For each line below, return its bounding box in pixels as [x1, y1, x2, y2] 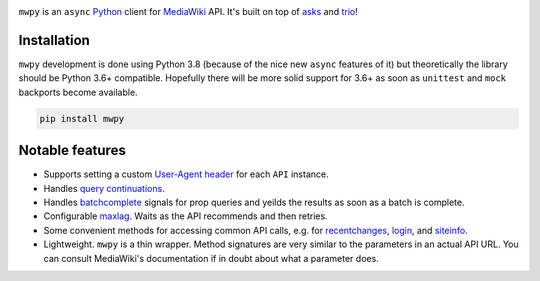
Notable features [18, 142, 127, 159]
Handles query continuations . [43, 182, 165, 194]
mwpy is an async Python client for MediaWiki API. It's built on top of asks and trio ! [18, 6, 359, 17]
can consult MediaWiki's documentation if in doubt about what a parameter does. [43, 252, 379, 264]
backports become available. [18, 86, 139, 98]
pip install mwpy [39, 113, 125, 124]
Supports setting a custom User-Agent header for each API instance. [43, 168, 329, 180]
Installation [18, 31, 90, 49]
